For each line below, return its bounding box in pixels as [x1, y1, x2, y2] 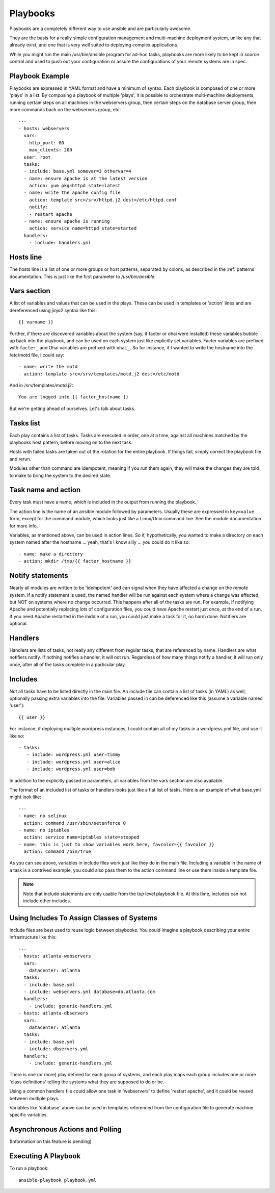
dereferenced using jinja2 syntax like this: [9, 307, 97, 313]
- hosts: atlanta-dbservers [18, 1010, 89, 1016]
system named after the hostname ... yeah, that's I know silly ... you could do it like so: [9, 539, 190, 545]
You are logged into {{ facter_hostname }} [18, 394, 129, 400]
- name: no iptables [18, 827, 70, 833]
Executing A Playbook [9, 1152, 81, 1160]
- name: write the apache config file [23, 190, 121, 196]
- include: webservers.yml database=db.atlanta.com [23, 989, 155, 995]
